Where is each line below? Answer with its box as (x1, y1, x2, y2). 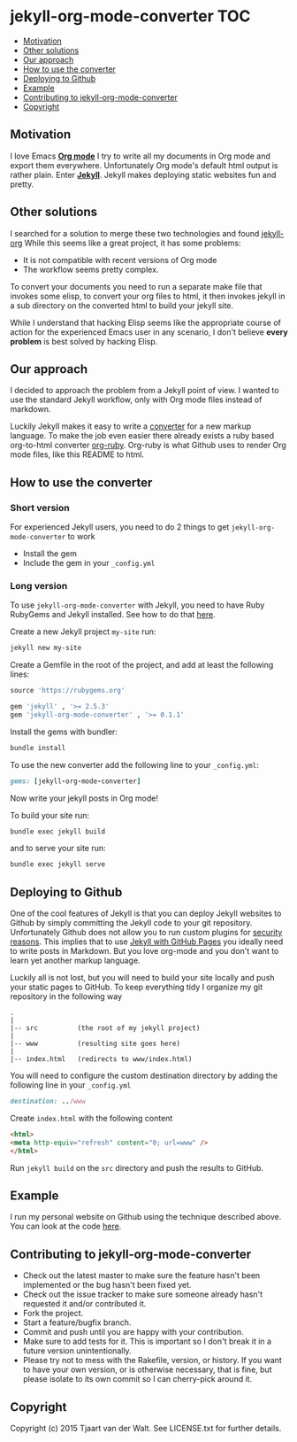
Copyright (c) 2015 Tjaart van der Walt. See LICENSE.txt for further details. (10, 1423, 282, 1434)
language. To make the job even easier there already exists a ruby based (10, 430, 275, 441)
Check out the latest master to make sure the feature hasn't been (22, 1270, 261, 1281)
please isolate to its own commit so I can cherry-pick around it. (22, 1374, 253, 1384)
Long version (10, 579, 68, 592)
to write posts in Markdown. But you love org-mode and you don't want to (10, 946, 279, 957)
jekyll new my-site (10, 644, 82, 653)
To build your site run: (10, 810, 90, 820)
